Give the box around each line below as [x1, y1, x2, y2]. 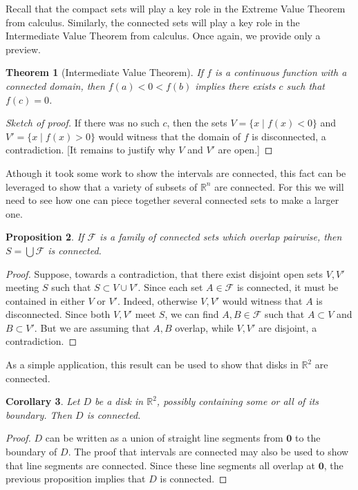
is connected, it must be [236, 280, 339, 294]
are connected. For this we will [214, 179, 344, 194]
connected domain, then [6, 78, 105, 93]
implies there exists [195, 78, 276, 93]
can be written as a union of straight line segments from [45, 431, 283, 445]
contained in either [6, 293, 85, 308]
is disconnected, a [252, 129, 326, 143]
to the [295, 431, 321, 445]
